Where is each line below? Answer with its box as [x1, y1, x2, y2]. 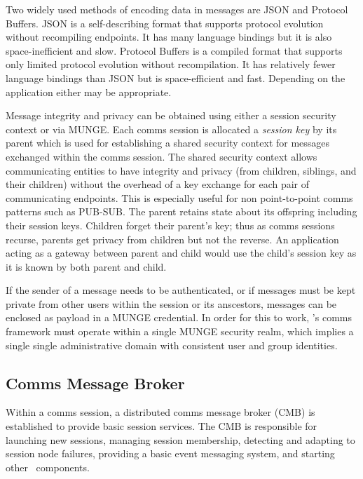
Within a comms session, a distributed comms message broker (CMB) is [6, 405, 315, 419]
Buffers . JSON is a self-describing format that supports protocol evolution [6, 15, 324, 30]
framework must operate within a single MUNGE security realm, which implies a [6, 324, 354, 339]
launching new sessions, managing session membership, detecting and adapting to [6, 432, 355, 447]
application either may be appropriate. [6, 84, 172, 99]
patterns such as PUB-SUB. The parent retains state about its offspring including [6, 204, 357, 219]
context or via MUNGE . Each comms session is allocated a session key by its [6, 121, 337, 136]
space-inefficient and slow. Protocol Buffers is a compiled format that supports [6, 43, 343, 58]
